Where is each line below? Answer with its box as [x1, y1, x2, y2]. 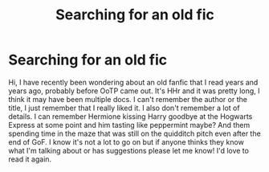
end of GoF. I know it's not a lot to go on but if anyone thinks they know [8, 137, 245, 146]
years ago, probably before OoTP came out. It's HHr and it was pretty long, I [8, 86, 260, 96]
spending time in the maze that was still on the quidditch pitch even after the [8, 129, 261, 138]
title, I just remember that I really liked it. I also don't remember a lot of [8, 103, 240, 113]
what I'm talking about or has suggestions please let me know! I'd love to [8, 145, 249, 155]
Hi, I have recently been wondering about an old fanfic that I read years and [8, 77, 259, 87]
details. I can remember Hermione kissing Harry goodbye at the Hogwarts [8, 111, 253, 121]
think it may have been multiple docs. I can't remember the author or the [8, 94, 247, 104]
